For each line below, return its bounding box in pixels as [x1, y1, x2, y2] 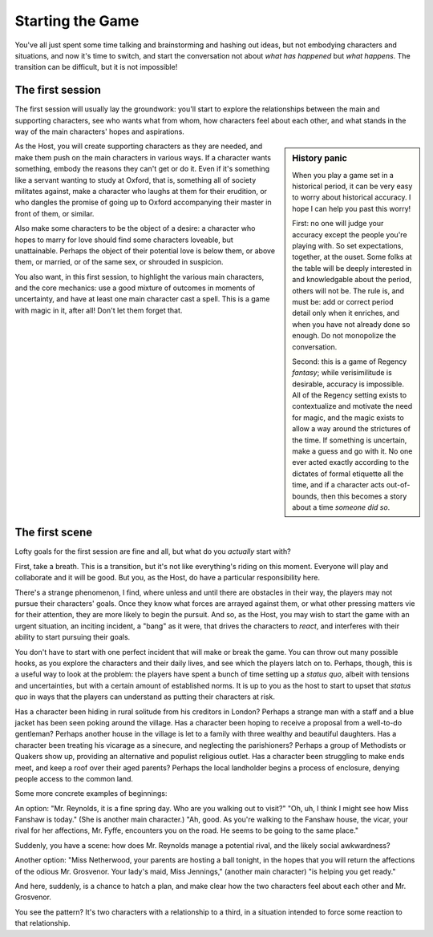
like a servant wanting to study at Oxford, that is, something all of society [14, 175, 257, 184]
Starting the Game [14, 12, 140, 30]
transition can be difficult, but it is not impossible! [14, 63, 178, 72]
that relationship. [14, 919, 71, 928]
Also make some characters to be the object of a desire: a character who [14, 224, 256, 233]
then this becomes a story [321, 491, 407, 501]
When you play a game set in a [292, 170, 395, 180]
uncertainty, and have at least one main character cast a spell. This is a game [14, 294, 270, 304]
